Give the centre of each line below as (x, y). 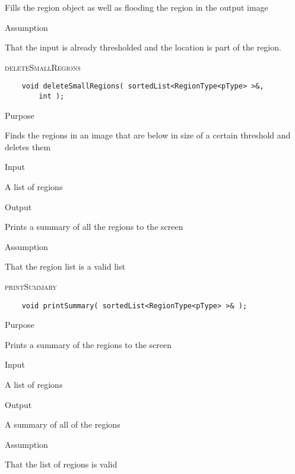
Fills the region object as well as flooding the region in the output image (137, 7)
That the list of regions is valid (61, 464)
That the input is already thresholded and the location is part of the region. (143, 47)
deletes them (28, 146)
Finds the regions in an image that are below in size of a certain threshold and (148, 135)
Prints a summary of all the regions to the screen (94, 227)
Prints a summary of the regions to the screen (88, 344)
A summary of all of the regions (63, 424)
